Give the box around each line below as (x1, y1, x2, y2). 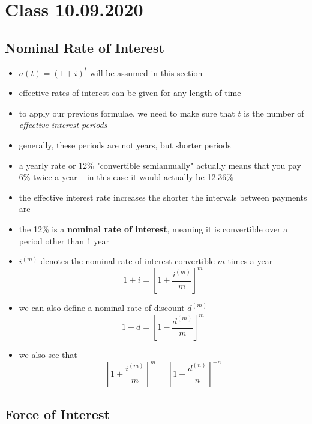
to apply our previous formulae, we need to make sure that (19, 106, 235, 119)
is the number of (244, 106, 304, 119)
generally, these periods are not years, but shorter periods (19, 138, 231, 151)
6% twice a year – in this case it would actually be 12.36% (19, 171, 233, 183)
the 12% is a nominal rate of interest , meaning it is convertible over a (19, 222, 288, 235)
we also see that (19, 348, 77, 361)
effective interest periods (19, 118, 107, 131)
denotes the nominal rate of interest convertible (40, 255, 215, 267)
